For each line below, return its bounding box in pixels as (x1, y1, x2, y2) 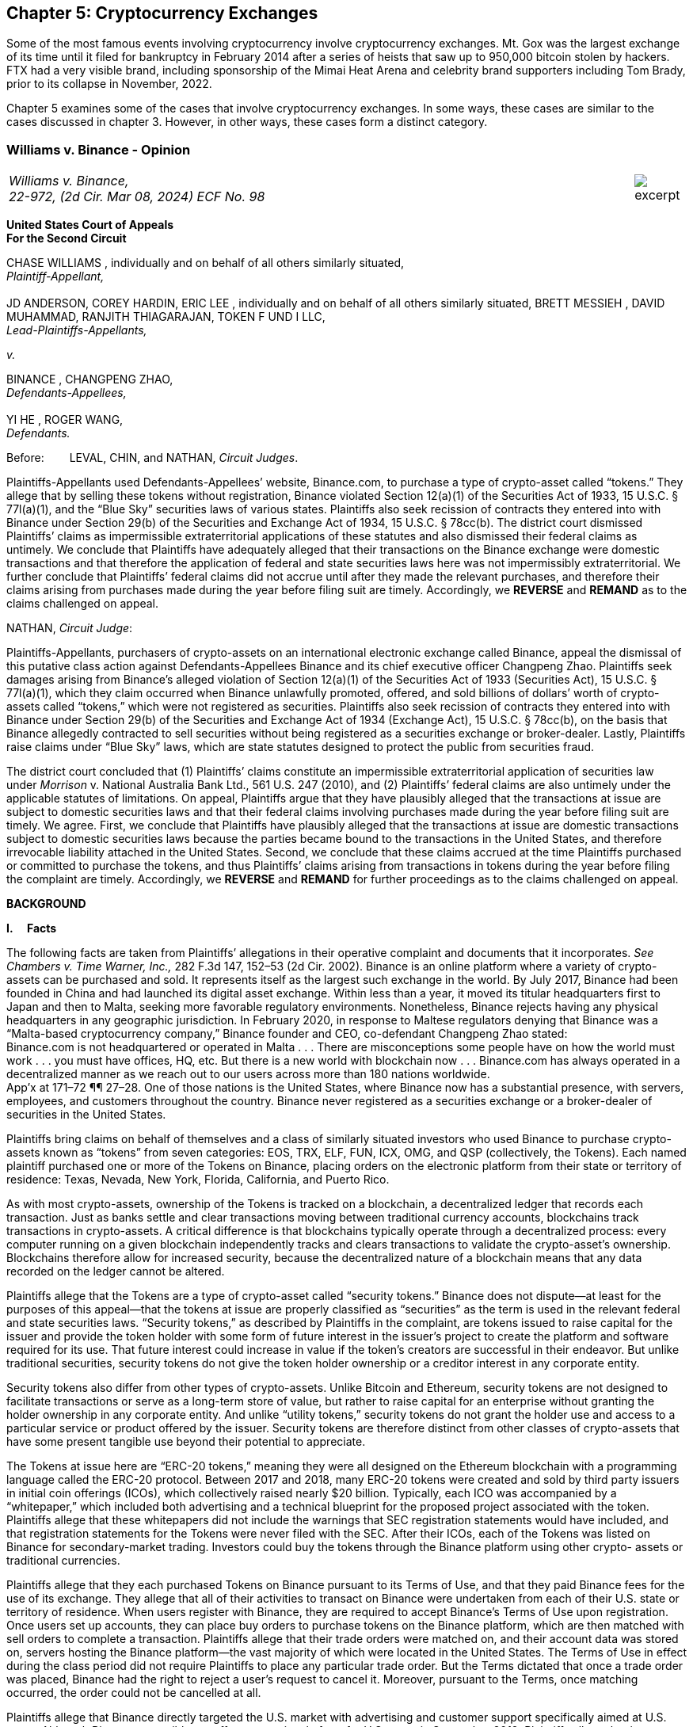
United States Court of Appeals (6, 218, 174, 232)
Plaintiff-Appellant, (6, 269, 105, 284)
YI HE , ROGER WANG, (6, 413, 124, 427)
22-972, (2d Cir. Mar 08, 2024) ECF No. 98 (9, 189, 265, 205)
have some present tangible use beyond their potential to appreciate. (6, 1435, 366, 1449)
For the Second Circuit (6, 231, 127, 246)
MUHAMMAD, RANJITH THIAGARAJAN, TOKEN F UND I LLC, (6, 310, 326, 324)
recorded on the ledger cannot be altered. (6, 1264, 225, 1279)
